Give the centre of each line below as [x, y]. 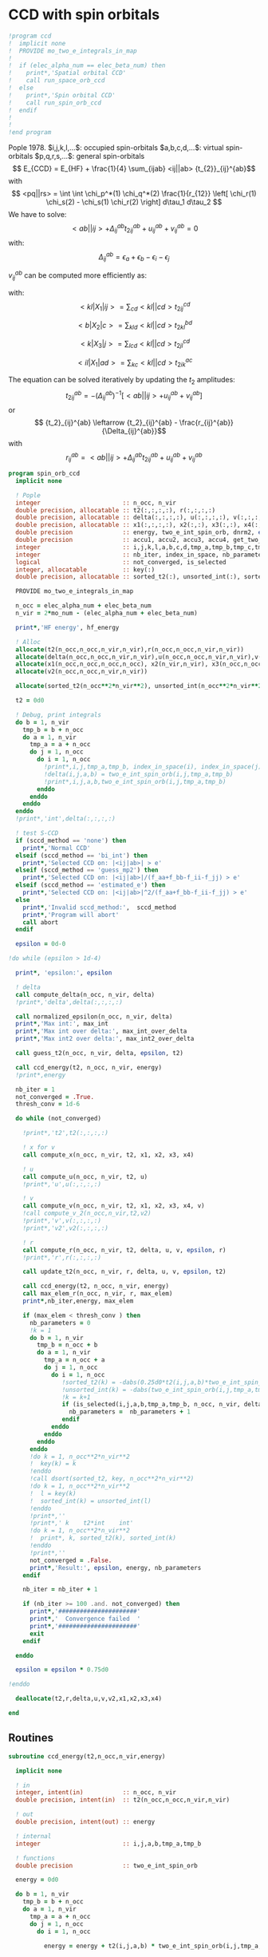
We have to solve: [37, 215]
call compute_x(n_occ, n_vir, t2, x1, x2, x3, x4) [108, 1155]
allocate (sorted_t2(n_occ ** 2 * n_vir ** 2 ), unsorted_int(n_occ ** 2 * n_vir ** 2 [139, 686]
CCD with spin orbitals [84, 15]
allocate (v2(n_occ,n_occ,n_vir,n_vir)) [82, 672]
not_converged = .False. [71, 1560]
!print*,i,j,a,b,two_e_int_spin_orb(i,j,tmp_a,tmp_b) [135, 781]
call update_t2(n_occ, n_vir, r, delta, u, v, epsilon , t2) [124, 1272]
